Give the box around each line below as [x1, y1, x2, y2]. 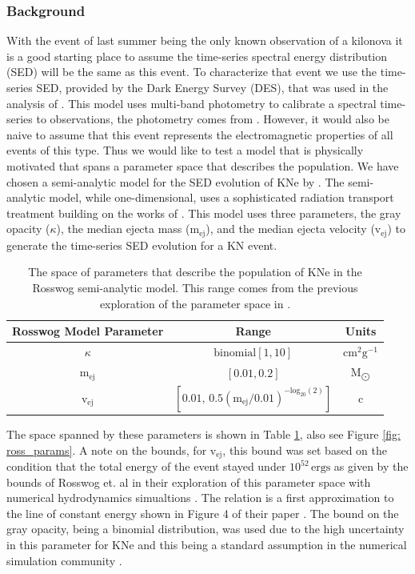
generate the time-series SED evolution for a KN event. [6, 236, 277, 253]
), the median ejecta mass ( [56, 220, 190, 237]
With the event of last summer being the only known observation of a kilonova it [6, 32, 403, 49]
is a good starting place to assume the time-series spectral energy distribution [6, 47, 387, 64]
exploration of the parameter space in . [99, 295, 291, 311]
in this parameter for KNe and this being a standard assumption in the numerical [6, 536, 407, 553]
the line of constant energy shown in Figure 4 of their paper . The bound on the [6, 504, 399, 521]
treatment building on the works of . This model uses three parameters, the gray [6, 204, 401, 221]
